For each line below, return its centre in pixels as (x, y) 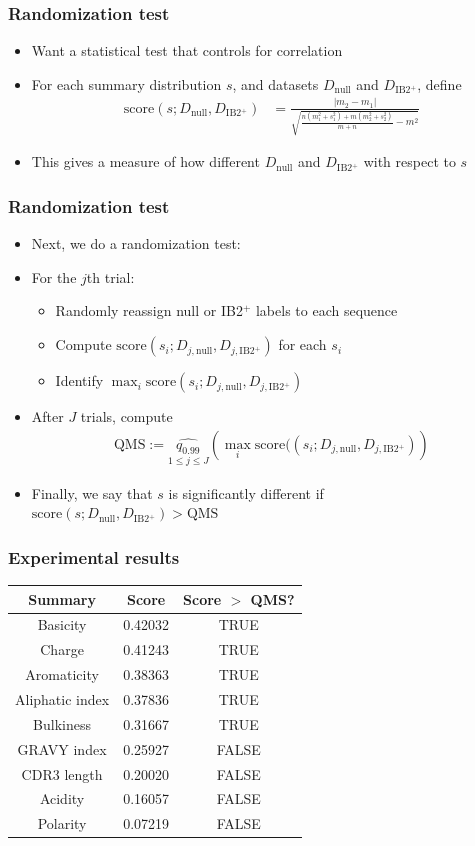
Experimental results (94, 556)
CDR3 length (62, 773)
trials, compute (126, 416)
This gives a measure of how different (145, 161)
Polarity (62, 823)
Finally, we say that (92, 492)
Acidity (62, 798)
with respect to (409, 161)
